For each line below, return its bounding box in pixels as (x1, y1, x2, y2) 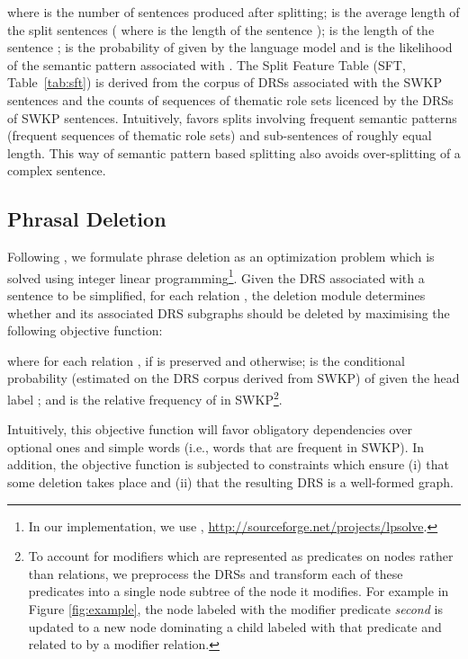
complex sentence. (7, 161, 106, 180)
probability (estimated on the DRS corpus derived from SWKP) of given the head (7, 369, 460, 387)
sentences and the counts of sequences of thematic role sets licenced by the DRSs (7, 90, 454, 109)
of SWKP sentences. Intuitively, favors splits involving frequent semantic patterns (7, 108, 457, 127)
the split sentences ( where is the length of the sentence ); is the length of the (7, 20, 435, 39)
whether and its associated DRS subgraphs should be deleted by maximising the (7, 303, 450, 322)
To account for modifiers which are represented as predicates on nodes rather (28, 547, 454, 565)
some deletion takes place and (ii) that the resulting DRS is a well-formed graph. (7, 472, 454, 491)
